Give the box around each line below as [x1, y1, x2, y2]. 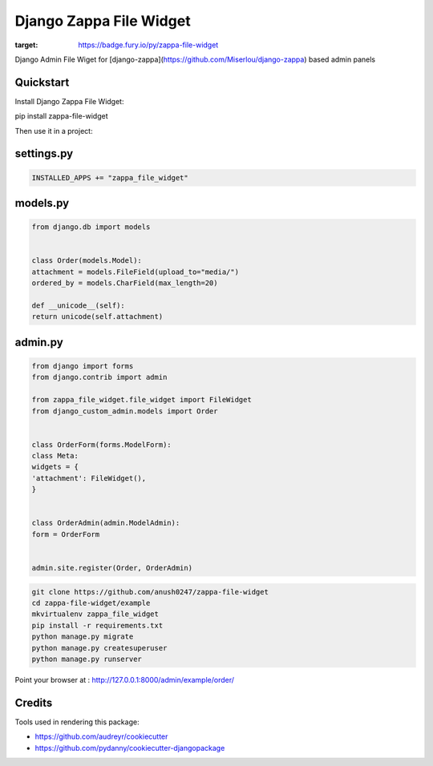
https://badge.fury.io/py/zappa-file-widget [78, 40, 219, 50]
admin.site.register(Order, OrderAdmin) [31, 563, 192, 572]
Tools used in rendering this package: [14, 717, 140, 727]
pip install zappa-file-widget [14, 111, 108, 121]
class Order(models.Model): [31, 256, 142, 265]
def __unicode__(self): [31, 300, 126, 310]
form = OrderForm [31, 530, 100, 538]
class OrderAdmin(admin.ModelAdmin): [31, 518, 180, 528]
